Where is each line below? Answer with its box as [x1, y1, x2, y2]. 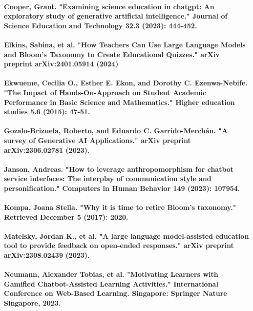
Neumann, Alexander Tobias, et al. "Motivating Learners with [4, 269, 218, 279]
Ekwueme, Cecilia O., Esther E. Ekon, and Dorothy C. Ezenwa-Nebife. [4, 78, 248, 88]
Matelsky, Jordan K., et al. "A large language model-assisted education [4, 230, 249, 241]
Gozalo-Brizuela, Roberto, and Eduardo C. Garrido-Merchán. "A [4, 125, 228, 136]
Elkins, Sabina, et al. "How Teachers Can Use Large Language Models [4, 39, 246, 49]
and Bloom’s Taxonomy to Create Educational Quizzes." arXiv [4, 49, 220, 59]
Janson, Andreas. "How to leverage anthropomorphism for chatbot [4, 164, 234, 174]
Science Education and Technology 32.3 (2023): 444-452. [4, 20, 197, 30]
